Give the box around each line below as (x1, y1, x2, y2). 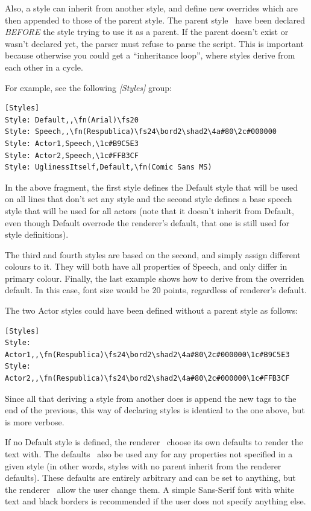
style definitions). (5, 228, 69, 241)
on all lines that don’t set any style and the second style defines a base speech (5, 192, 292, 205)
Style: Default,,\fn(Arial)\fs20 (5, 115, 139, 124)
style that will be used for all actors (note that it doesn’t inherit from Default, (5, 204, 294, 217)
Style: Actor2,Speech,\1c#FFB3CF (5, 151, 139, 160)
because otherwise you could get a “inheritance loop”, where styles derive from (5, 49, 295, 62)
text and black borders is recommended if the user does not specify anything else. (5, 495, 306, 507)
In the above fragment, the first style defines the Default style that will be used (5, 180, 298, 193)
